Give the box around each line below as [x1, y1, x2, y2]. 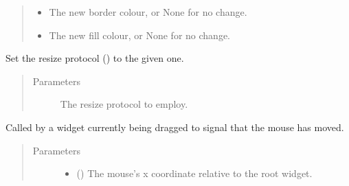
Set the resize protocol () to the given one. [5, 51, 184, 65]
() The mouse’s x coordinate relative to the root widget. [76, 166, 313, 181]
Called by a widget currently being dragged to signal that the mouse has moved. [5, 119, 344, 134]
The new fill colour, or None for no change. [49, 27, 230, 42]
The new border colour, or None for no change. [49, 5, 247, 19]
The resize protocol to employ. [60, 97, 188, 111]
